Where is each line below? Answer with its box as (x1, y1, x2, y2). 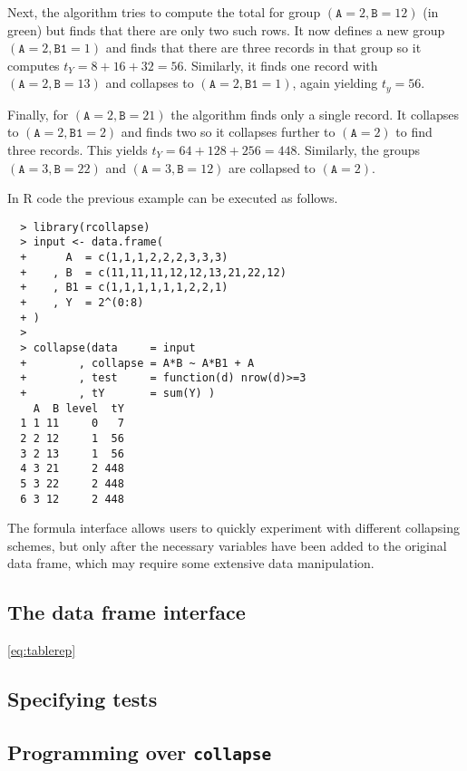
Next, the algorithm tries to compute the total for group (7, 3, 321, 21)
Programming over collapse (7, 738, 272, 766)
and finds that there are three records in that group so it (105, 38, 422, 57)
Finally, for (7, 104, 69, 123)
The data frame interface (7, 598, 246, 626)
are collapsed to (229, 158, 316, 177)
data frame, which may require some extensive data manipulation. (7, 554, 375, 573)
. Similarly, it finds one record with (183, 55, 378, 74)
